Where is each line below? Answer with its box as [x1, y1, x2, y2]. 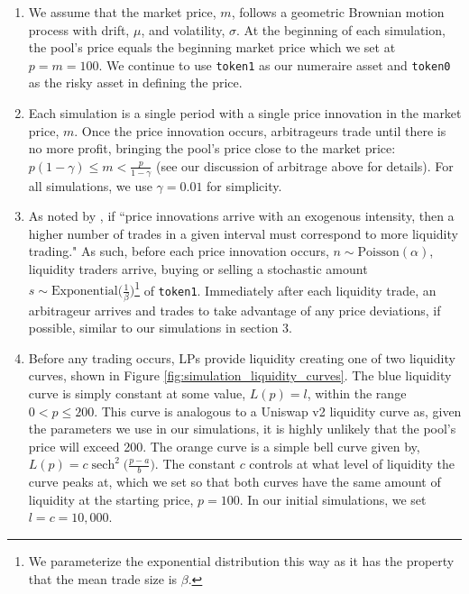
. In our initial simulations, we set [239, 489, 427, 508]
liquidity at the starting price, [28, 489, 194, 508]
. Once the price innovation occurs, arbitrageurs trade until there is [74, 121, 446, 140]
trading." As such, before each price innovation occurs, [28, 242, 329, 260]
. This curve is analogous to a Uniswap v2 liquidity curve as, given [94, 401, 462, 420]
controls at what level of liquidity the [249, 454, 455, 473]
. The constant [154, 454, 235, 473]
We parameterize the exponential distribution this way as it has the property [28, 551, 455, 570]
